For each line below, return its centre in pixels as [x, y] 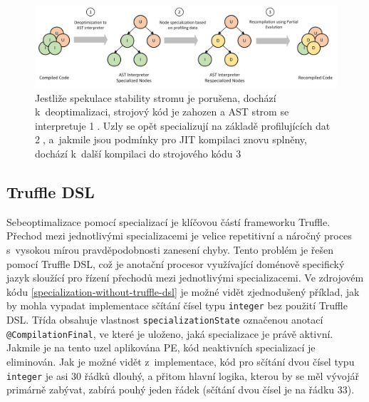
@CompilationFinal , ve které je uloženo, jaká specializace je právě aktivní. [170, 333]
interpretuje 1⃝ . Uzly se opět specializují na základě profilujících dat [183, 125]
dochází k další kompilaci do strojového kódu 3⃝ [140, 154]
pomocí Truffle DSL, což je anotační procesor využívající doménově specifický [176, 263]
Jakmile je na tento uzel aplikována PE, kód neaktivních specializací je [161, 347]
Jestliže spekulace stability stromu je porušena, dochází [156, 97]
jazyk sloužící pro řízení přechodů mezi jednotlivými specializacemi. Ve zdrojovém [185, 278]
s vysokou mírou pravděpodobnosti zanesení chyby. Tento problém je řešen [170, 250]
